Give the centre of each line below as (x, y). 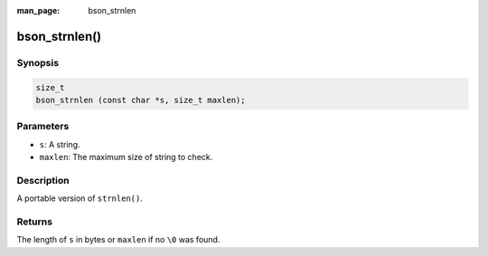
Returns (35, 222)
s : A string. (60, 144)
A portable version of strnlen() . (80, 198)
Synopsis (38, 62)
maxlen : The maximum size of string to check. (126, 157)
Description (43, 180)
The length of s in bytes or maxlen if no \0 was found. (118, 240)
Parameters (43, 127)
